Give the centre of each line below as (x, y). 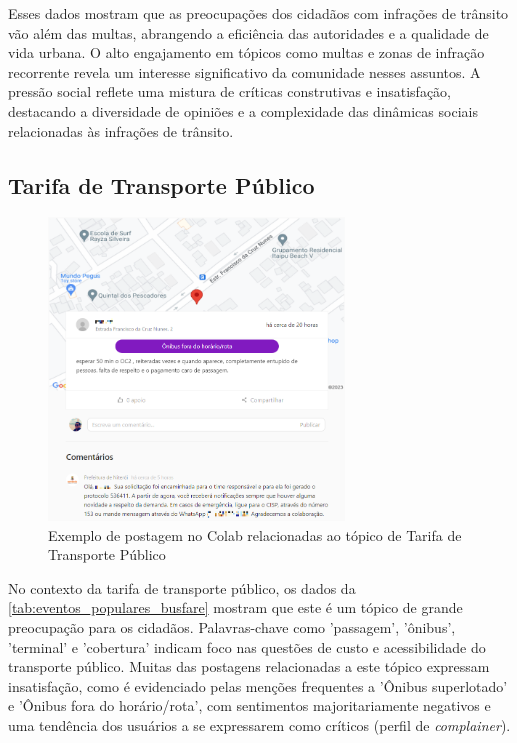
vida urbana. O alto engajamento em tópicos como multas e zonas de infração (246, 52)
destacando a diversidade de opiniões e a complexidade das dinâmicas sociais (243, 110)
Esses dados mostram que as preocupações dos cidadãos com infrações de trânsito (258, 13)
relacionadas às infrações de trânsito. (121, 130)
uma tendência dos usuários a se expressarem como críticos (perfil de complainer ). (259, 724)
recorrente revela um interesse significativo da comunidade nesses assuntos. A (244, 71)
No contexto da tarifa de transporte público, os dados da (182, 587)
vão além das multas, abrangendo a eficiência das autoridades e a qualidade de (248, 32)
